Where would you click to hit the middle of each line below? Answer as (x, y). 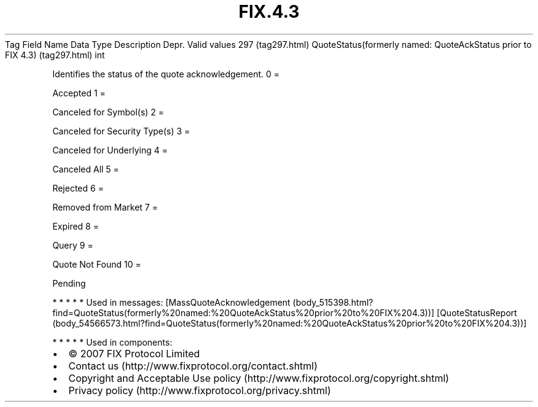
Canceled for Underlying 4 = (110, 150)
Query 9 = (73, 245)
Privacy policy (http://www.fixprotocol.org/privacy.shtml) (200, 390)
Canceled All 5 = (86, 169)
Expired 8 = (76, 226)
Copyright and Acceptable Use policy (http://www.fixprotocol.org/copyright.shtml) (259, 378)
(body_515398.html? (333, 302)
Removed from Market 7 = (105, 207)
